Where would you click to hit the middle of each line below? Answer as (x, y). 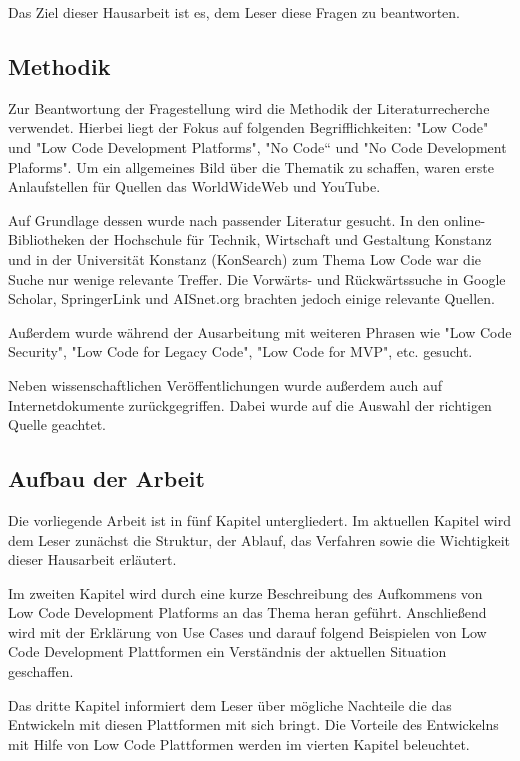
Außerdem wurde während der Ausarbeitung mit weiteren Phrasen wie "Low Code (260, 331)
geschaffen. (41, 671)
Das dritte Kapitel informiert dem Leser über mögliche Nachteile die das (230, 704)
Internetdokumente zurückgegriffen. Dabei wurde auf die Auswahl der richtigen (250, 404)
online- (465, 219)
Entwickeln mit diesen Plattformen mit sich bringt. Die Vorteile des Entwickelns (253, 724)
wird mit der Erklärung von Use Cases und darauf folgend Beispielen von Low (247, 631)
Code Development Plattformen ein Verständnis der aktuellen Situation (227, 651)
